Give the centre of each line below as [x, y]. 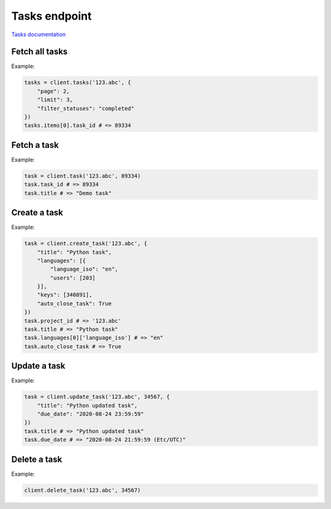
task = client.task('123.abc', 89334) [82, 176]
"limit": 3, [55, 100]
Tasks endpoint [51, 16]
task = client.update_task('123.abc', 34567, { [97, 397]
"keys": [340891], [65, 295]
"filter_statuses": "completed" [86, 108]
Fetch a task [35, 145]
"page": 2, [53, 91]
